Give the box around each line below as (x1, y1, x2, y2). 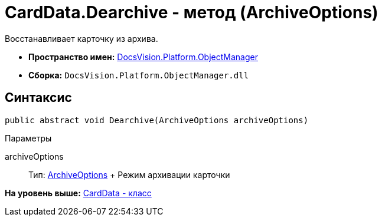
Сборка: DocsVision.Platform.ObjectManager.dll (28, 70, 249, 80)
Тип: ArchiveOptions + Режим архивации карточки (28, 169, 230, 180)
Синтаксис (5, 90, 72, 105)
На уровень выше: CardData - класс (5, 187, 152, 198)
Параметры (5, 133, 52, 143)
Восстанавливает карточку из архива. (5, 33, 158, 44)
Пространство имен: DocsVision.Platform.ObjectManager (28, 51, 258, 62)
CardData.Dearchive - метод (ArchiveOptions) (5, 2, 378, 22)
